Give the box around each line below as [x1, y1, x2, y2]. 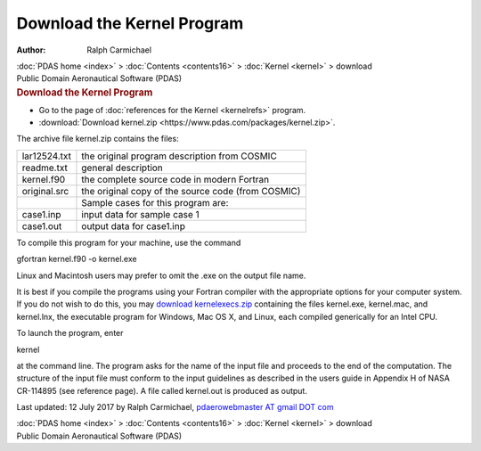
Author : [16, 45, 46, 55]
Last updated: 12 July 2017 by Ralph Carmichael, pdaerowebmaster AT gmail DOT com [16, 402, 334, 413]
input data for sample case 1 [81, 208, 200, 220]
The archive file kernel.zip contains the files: [16, 134, 179, 144]
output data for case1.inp [81, 219, 186, 232]
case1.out [21, 219, 62, 232]
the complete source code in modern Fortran [81, 173, 270, 185]
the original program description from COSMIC [81, 150, 278, 162]
